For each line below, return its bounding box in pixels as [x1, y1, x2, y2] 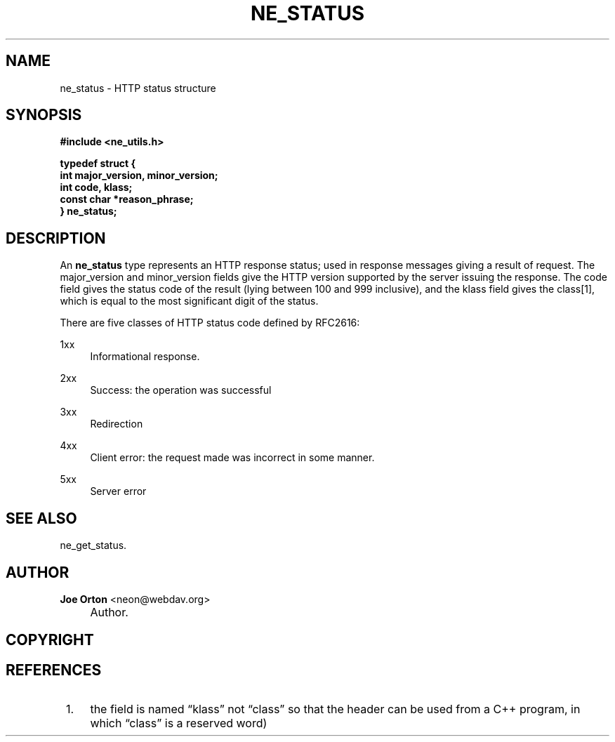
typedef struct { [60, 157, 136, 170]
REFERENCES [6, 661, 102, 679]
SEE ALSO [6, 509, 77, 527]
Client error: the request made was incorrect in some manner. [90, 451, 375, 464]
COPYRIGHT [6, 631, 94, 649]
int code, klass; [60, 181, 133, 194]
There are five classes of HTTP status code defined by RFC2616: [60, 317, 360, 329]
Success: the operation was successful [90, 384, 272, 397]
